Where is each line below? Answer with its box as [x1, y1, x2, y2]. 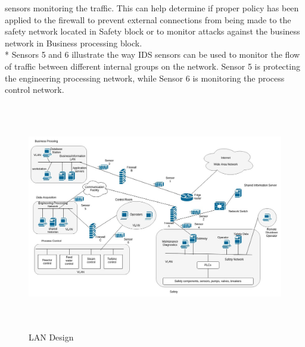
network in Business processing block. [5, 36, 142, 49]
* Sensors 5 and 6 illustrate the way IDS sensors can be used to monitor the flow [5, 48, 300, 61]
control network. [5, 83, 64, 96]
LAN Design [29, 331, 74, 343]
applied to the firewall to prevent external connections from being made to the [5, 13, 291, 26]
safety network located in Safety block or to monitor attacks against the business [5, 25, 300, 37]
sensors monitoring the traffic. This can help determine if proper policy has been [5, 2, 299, 14]
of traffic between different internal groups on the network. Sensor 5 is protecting [5, 60, 300, 72]
